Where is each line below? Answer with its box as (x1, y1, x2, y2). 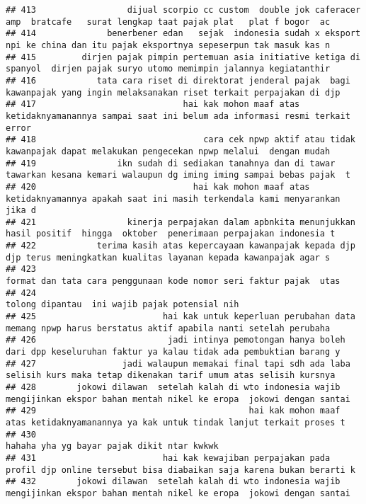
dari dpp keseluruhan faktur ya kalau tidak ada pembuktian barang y (6, 347, 341, 357)
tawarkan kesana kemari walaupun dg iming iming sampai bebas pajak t (6, 170, 350, 181)
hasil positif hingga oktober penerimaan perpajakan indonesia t (6, 229, 336, 239)
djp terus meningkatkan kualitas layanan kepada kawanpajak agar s (6, 252, 331, 263)
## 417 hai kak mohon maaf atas (6, 99, 300, 110)
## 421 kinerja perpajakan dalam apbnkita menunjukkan (6, 217, 355, 227)
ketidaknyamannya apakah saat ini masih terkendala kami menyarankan (6, 193, 341, 204)
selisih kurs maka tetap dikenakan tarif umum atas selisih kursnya (6, 370, 336, 381)
